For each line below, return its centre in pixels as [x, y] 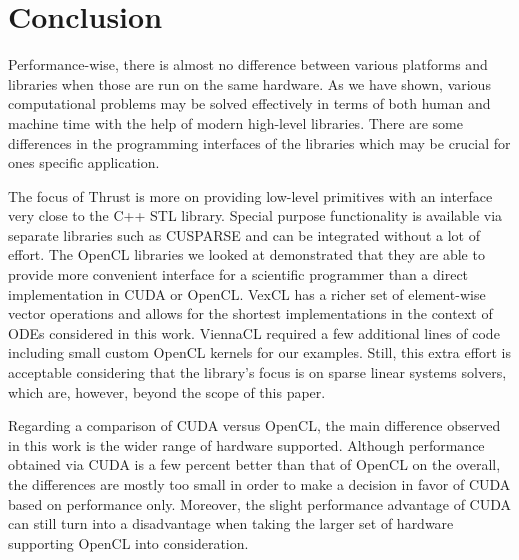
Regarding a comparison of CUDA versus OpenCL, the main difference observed [254, 425]
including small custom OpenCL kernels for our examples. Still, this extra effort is [259, 352]
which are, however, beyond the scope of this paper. [167, 391]
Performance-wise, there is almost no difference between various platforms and [248, 64]
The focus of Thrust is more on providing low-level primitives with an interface [250, 195]
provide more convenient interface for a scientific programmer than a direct [238, 274]
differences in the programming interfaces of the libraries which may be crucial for [259, 142]
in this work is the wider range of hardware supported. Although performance [246, 444]
